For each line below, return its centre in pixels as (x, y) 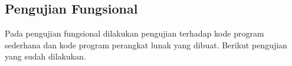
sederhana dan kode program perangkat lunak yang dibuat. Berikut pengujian (146, 44)
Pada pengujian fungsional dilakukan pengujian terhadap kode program (134, 33)
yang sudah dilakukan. (45, 56)
